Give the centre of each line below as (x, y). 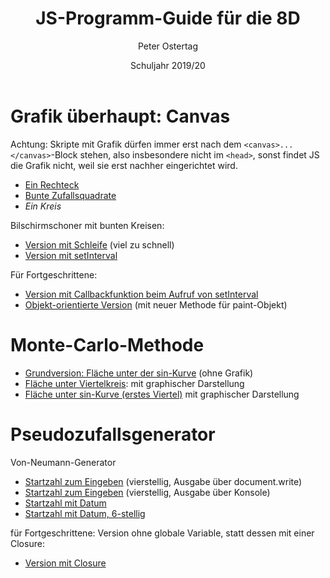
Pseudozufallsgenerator (113, 434)
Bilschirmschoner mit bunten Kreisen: (87, 225)
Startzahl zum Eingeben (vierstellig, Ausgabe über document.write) (163, 481)
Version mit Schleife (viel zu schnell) (99, 244)
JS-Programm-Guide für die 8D (168, 18)
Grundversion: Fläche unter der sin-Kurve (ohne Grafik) (139, 373)
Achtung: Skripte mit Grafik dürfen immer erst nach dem (126, 144)
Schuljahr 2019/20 (168, 65)
